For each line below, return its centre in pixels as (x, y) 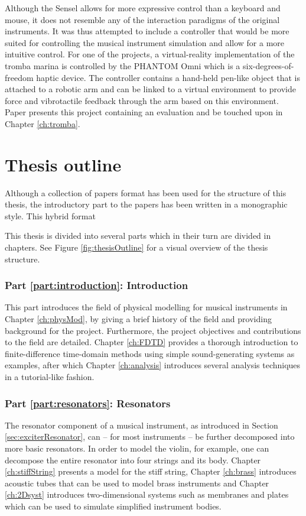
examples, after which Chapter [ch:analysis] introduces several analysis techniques (153, 365)
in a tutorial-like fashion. (50, 377)
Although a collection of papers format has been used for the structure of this (146, 192)
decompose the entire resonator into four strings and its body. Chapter (133, 460)
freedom (19, 77)
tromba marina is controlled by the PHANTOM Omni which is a (123, 65)
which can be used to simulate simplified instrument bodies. (113, 506)
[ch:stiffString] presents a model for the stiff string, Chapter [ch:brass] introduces (151, 471)
